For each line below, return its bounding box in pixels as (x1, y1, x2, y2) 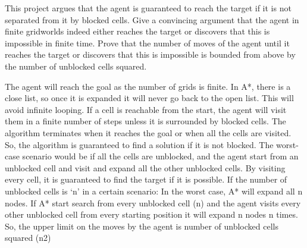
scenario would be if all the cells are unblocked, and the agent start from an (22, 150, 299, 162)
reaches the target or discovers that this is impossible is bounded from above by (5, 48, 296, 61)
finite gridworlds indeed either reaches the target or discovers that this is (5, 25, 270, 37)
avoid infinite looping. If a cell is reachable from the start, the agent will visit (5, 103, 287, 115)
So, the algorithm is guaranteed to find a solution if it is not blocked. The (5, 138, 274, 150)
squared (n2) (5, 231, 51, 244)
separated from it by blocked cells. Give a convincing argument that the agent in (5, 13, 299, 26)
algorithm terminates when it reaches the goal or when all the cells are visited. (5, 126, 292, 139)
